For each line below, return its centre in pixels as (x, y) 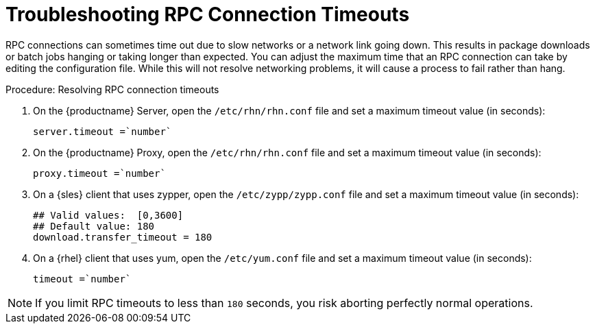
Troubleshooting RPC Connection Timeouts (208, 14)
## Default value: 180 (94, 226)
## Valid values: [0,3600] (108, 215)
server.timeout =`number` (102, 131)
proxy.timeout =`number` (99, 173)
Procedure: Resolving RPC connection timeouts (112, 89)
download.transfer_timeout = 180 (123, 237)
